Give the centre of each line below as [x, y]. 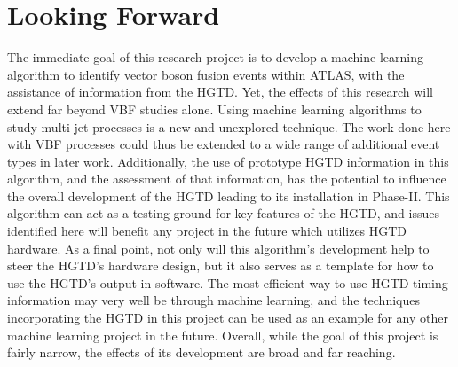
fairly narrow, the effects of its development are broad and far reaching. [201, 352]
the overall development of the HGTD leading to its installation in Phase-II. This [229, 195]
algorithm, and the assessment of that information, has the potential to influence [227, 179]
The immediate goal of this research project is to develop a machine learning [215, 57]
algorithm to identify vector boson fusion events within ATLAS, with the [206, 74]
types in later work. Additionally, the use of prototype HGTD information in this [228, 161]
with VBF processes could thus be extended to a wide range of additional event [224, 144]
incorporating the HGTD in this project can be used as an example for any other [228, 318]
